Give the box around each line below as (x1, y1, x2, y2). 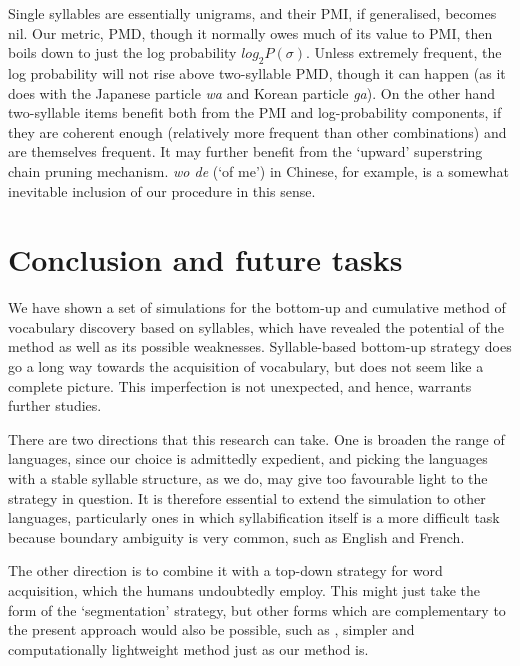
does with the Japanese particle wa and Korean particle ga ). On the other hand (8, 82, 496, 103)
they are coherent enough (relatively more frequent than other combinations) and (8, 121, 507, 142)
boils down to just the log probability (8, 42, 237, 63)
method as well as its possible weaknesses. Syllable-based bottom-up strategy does (8, 336, 512, 357)
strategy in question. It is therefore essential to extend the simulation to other (8, 487, 486, 508)
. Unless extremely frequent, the (306, 42, 502, 63)
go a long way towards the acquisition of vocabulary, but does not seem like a (8, 356, 484, 377)
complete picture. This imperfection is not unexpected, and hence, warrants (8, 375, 472, 396)
